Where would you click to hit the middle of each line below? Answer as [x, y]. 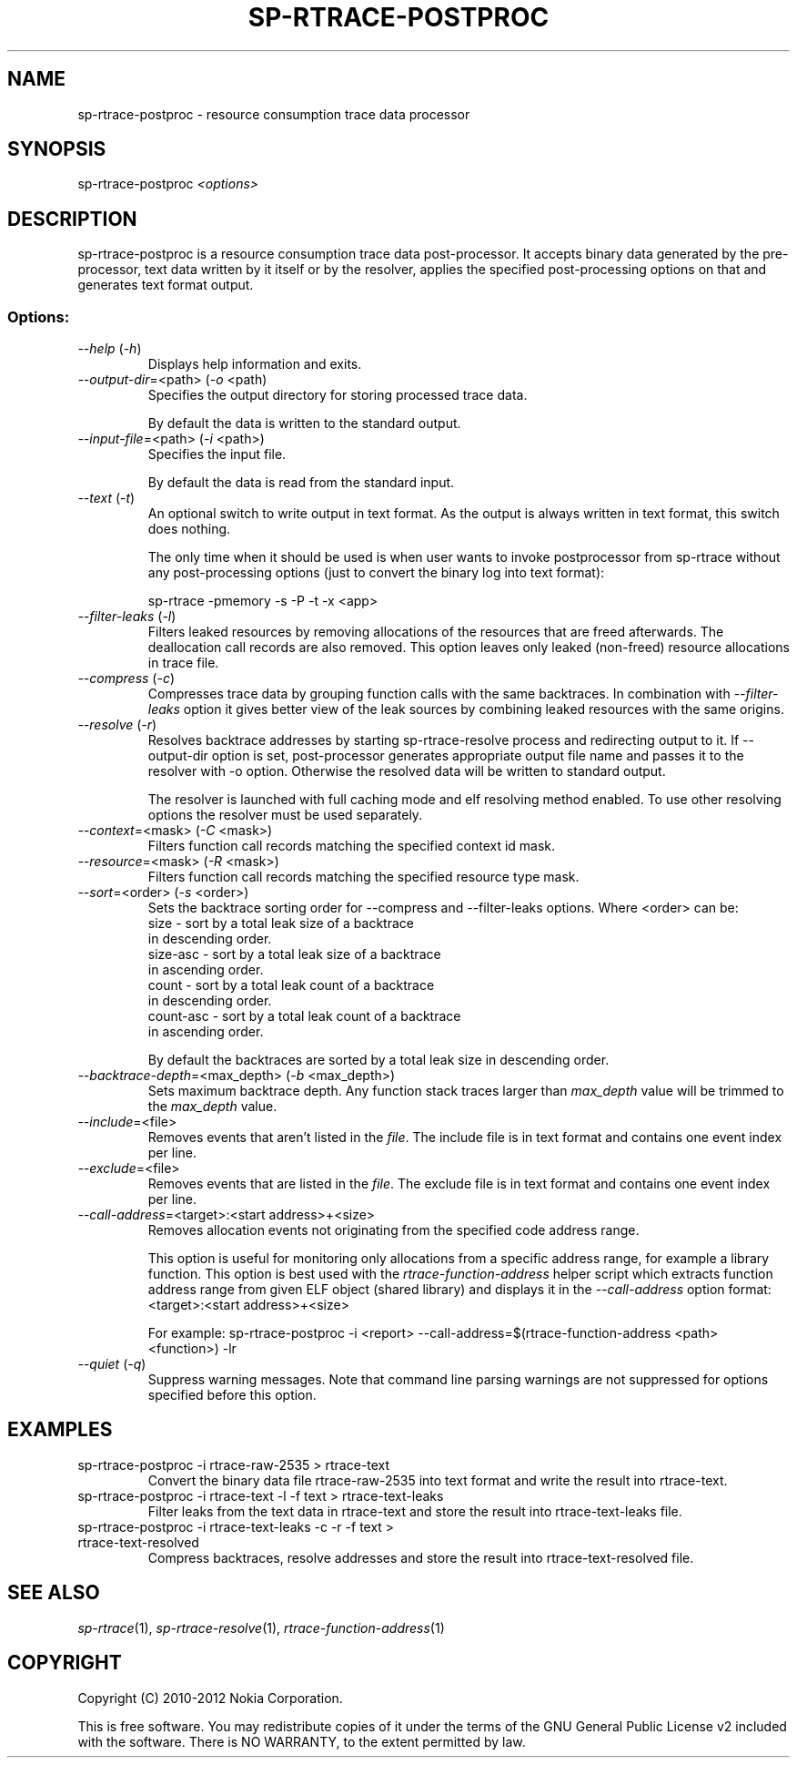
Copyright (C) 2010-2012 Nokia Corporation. [210, 1698]
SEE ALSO [54, 1593]
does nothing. [189, 529]
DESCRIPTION [72, 219]
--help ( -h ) [110, 349]
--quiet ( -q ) [112, 1364]
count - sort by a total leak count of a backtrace [291, 985]
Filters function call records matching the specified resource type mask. [363, 877]
